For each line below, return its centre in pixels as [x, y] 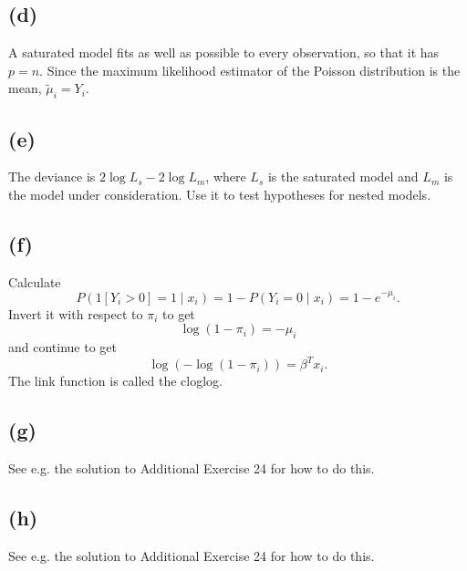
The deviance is [52, 176]
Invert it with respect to [76, 313]
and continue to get [62, 347]
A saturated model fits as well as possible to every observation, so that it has [224, 52]
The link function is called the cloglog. [115, 381]
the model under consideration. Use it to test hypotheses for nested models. [220, 194]
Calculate [35, 281]
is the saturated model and [343, 176]
